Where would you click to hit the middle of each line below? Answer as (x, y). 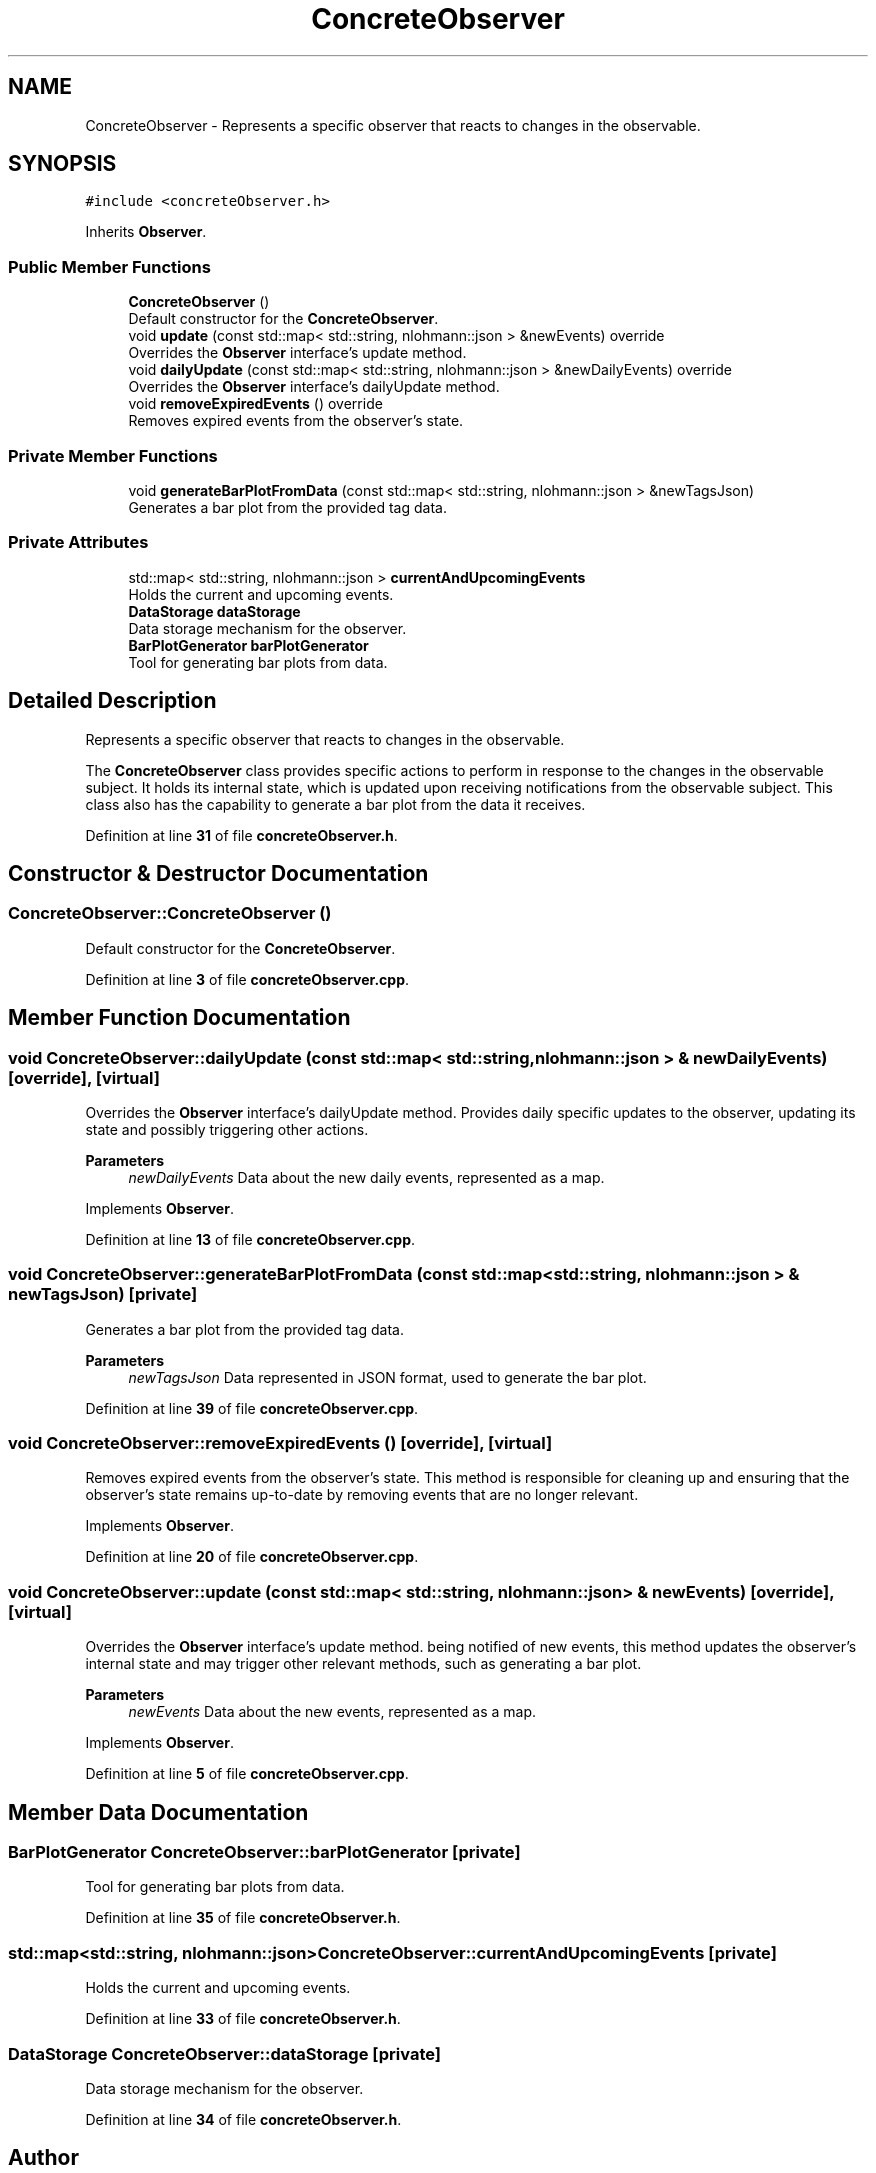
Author (43, 2158)
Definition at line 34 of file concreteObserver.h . (243, 2119)
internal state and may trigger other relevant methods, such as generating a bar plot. (363, 1664)
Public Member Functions (109, 266)
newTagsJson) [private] (103, 1294)
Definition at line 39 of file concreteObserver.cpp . (252, 1408)
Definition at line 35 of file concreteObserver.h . (243, 1918)
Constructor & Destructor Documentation (218, 873)
